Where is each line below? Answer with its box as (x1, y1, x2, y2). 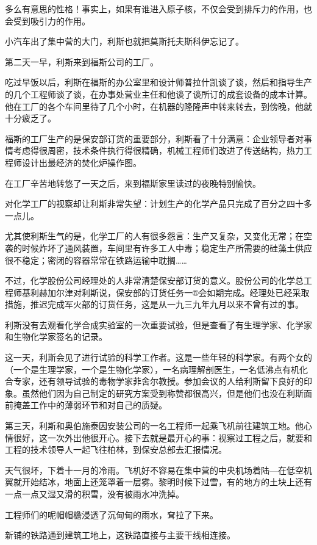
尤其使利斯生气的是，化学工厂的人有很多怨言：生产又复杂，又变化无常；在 (5, 229, 304, 242)
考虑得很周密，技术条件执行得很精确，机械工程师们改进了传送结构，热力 (13, 144, 304, 157)
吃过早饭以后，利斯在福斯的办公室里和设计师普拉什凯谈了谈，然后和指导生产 (5, 76, 312, 88)
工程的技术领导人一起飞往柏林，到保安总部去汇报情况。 (5, 443, 227, 456)
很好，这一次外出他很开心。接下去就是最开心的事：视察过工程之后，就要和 (13, 431, 312, 444)
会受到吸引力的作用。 (5, 14, 90, 27)
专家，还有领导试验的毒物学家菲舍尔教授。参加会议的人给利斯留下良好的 (13, 375, 304, 388)
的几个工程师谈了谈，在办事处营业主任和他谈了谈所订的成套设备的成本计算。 (5, 87, 312, 100)
